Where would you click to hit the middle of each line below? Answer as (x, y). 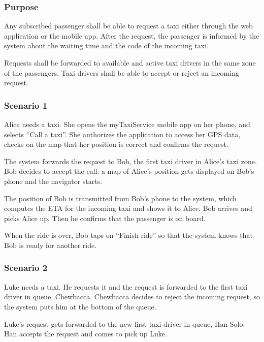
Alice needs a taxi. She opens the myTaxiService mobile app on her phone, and (127, 124)
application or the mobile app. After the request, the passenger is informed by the (132, 35)
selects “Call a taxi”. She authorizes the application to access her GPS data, (122, 134)
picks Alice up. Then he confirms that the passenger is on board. (105, 218)
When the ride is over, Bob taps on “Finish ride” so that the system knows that (128, 235)
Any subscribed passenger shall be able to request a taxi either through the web (128, 26)
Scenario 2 (26, 268)
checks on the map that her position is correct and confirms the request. (116, 144)
